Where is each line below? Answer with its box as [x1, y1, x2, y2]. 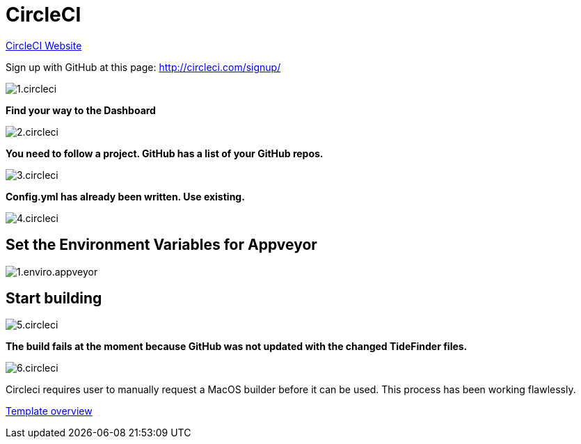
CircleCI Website [6, 39, 82, 51]
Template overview [6, 405, 93, 418]
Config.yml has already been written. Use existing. [6, 190, 245, 203]
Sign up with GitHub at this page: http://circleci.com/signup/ [6, 61, 281, 73]
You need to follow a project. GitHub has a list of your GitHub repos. [6, 147, 324, 159]
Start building [6, 290, 102, 308]
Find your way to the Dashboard [6, 104, 156, 116]
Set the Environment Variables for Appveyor [6, 236, 317, 254]
